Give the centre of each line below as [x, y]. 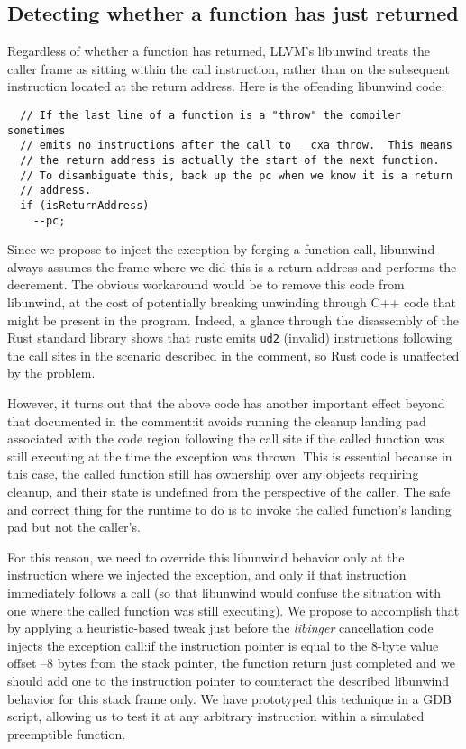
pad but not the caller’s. [74, 527]
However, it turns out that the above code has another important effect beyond [226, 403]
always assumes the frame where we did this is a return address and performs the [232, 266]
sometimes [37, 130]
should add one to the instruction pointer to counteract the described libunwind [228, 680]
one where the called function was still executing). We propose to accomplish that [233, 610]
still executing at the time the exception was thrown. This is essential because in [230, 456]
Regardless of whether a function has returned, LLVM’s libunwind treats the [219, 51]
